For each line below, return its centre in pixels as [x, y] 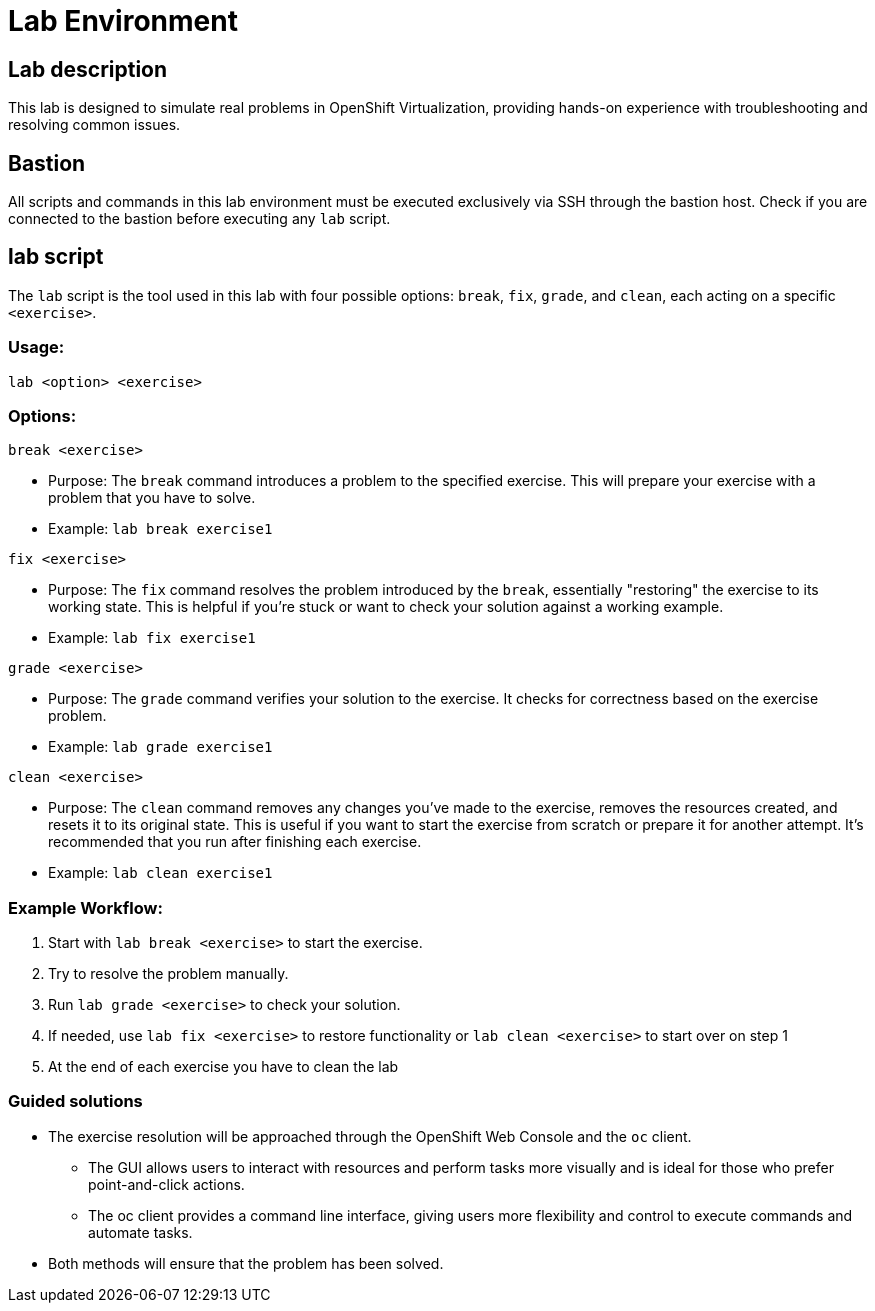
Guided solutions [75, 1101]
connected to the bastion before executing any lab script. [199, 219]
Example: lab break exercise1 [160, 529]
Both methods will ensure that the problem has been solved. [246, 1263]
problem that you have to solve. [152, 498]
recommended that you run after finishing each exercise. [235, 842]
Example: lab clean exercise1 [160, 873]
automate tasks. [140, 1232]
